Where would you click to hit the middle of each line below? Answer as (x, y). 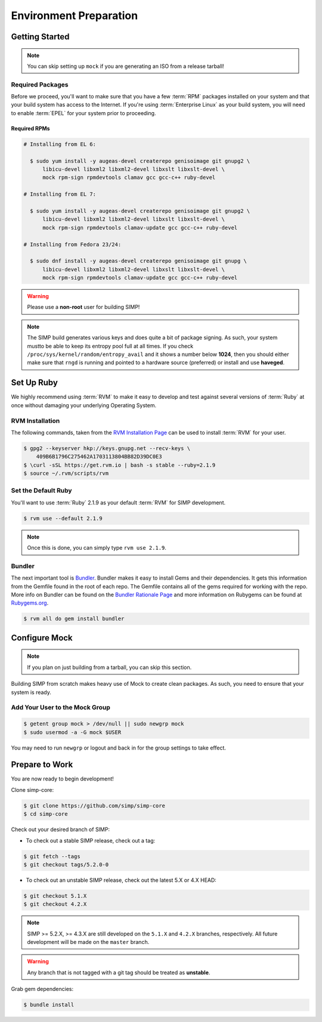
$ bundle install (49, 1005)
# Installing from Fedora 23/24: (72, 244)
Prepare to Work (42, 765)
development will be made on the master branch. (88, 942)
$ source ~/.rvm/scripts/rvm (66, 473)
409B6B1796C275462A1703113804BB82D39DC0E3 (99, 457)
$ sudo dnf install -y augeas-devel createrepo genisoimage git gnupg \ (139, 261)
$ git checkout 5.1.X (55, 896)
